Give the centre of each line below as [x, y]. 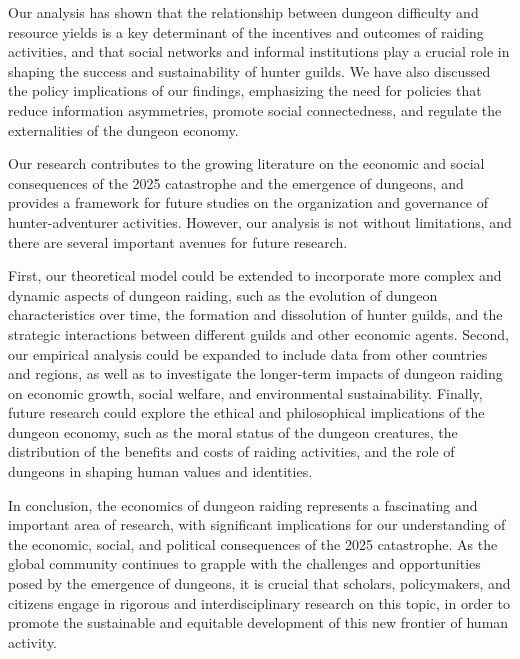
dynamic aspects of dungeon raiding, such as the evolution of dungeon [223, 294]
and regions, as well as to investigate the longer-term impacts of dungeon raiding [255, 373]
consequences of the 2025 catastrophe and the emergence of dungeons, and [236, 182]
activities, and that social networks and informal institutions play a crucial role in [259, 51]
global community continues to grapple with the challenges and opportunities [244, 563]
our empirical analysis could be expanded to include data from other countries [248, 353]
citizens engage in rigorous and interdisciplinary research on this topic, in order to [259, 602]
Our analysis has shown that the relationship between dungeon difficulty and [243, 12]
